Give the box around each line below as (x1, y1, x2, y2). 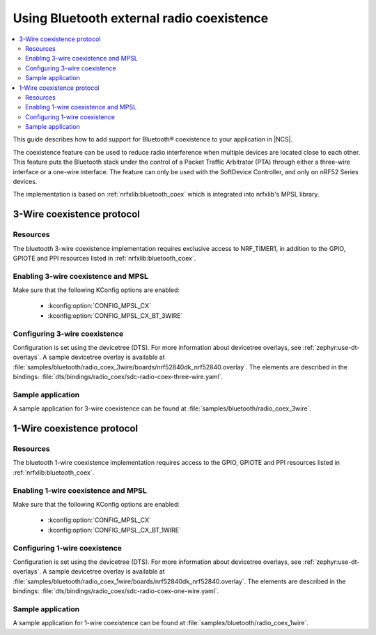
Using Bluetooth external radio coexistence (13, 10, 269, 26)
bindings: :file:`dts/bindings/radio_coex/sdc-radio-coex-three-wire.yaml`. (13, 373, 224, 381)
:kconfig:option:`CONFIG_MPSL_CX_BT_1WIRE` (47, 526, 181, 534)
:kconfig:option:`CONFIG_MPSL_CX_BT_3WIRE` (47, 311, 183, 320)
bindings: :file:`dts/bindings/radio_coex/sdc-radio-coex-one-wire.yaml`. (13, 587, 219, 595)
